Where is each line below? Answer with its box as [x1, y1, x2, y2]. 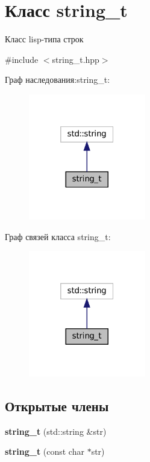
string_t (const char [5, 445, 84, 458]
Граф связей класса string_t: [5, 230, 111, 242]
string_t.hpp [52, 53, 99, 65]
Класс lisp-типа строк [5, 33, 84, 45]
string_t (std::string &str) [5, 425, 107, 437]
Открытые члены [5, 396, 109, 415]
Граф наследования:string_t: [5, 73, 110, 86]
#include [5, 53, 39, 65]
